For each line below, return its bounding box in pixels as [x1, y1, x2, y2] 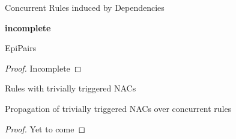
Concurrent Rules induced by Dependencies [5, 1, 165, 13]
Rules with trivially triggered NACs [5, 82, 136, 94]
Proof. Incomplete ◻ [5, 61, 82, 74]
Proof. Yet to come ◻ [5, 122, 86, 135]
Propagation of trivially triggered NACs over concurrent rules [5, 102, 232, 114]
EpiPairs [5, 42, 37, 54]
